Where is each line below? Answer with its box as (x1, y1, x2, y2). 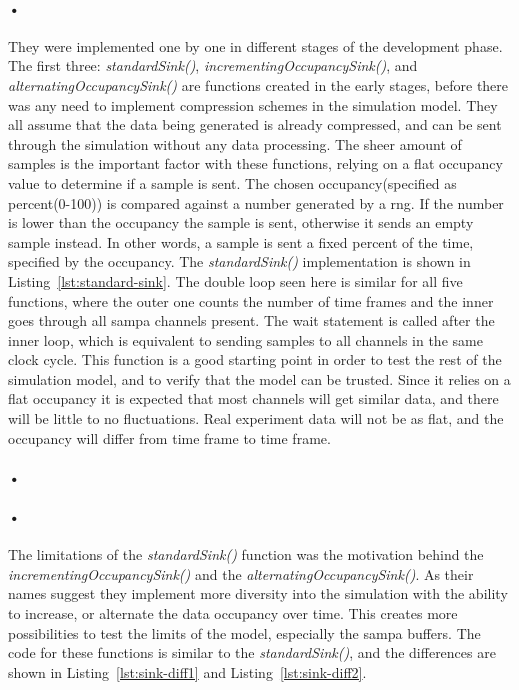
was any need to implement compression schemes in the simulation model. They (8, 94, 498, 115)
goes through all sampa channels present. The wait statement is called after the (8, 310, 495, 331)
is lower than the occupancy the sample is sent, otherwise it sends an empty (8, 212, 474, 233)
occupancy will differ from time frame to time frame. (8, 427, 331, 448)
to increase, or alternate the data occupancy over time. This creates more (8, 603, 458, 624)
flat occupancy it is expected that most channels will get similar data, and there (8, 388, 499, 409)
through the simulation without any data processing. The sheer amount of (8, 133, 462, 154)
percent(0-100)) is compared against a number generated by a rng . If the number (8, 192, 504, 213)
